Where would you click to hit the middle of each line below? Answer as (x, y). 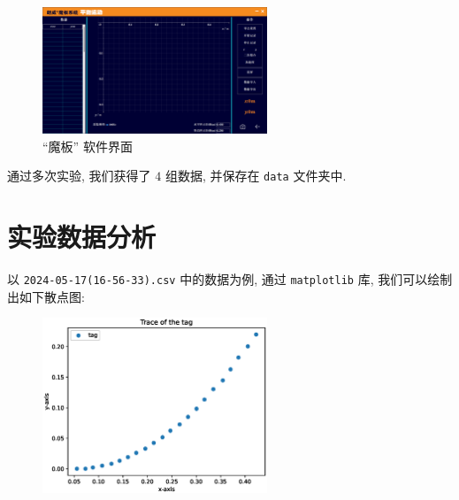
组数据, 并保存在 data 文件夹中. (256, 176)
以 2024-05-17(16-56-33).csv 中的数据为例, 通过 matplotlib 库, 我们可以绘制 (230, 279)
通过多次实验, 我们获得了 (79, 176)
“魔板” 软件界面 (88, 146)
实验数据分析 (82, 237)
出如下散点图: (46, 296)
